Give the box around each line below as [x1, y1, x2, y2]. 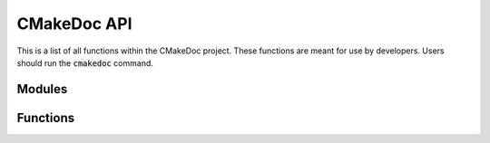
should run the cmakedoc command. [16, 57, 154, 68]
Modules [16, 81, 68, 97]
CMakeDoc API [16, 14, 132, 33]
